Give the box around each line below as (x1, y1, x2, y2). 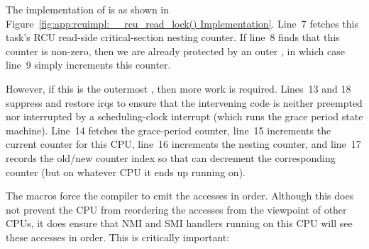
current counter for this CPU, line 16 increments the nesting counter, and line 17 (6, 137, 361, 151)
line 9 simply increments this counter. (6, 57, 171, 72)
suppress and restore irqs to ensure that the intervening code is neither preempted (6, 95, 363, 110)
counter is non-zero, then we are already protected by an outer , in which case (6, 43, 345, 58)
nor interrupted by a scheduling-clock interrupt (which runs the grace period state (6, 109, 363, 124)
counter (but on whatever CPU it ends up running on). (6, 164, 246, 179)
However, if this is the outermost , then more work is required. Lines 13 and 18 (6, 81, 351, 95)
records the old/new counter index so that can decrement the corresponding (6, 150, 336, 165)
